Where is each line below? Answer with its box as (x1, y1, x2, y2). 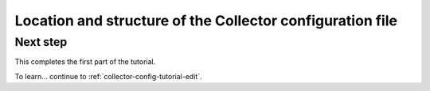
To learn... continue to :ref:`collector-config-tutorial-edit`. (14, 71, 202, 81)
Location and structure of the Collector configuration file (14, 12, 398, 29)
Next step (14, 35, 68, 49)
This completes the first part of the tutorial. (14, 57, 156, 66)
